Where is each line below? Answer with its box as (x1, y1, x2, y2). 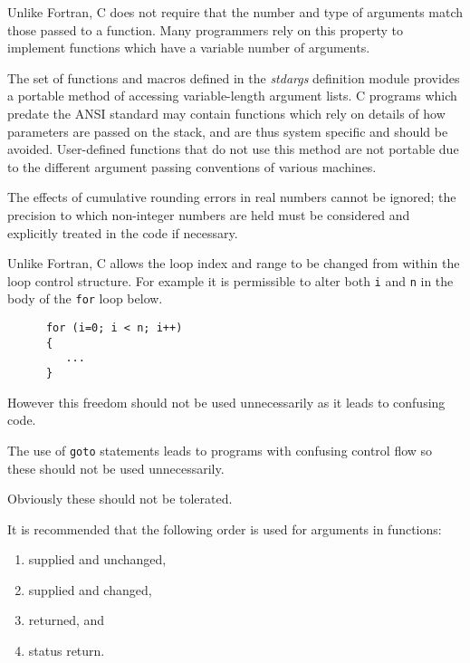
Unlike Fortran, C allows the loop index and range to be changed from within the (7, 254, 460, 273)
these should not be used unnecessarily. (7, 458, 225, 477)
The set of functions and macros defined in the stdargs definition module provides (7, 68, 460, 87)
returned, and (28, 610, 105, 629)
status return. (28, 641, 105, 660)
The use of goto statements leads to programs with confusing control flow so (7, 440, 433, 459)
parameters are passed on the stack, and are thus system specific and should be (7, 121, 448, 140)
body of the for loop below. (7, 289, 163, 308)
